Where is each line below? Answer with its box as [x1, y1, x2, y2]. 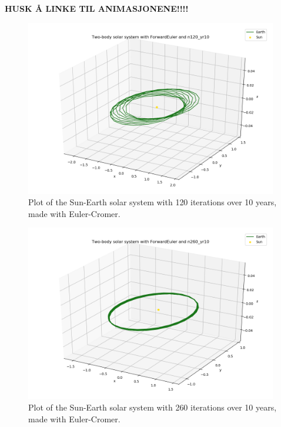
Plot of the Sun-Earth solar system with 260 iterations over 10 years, [28, 401, 277, 413]
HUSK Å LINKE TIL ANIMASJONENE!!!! [5, 2, 189, 14]
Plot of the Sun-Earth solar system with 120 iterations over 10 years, [28, 196, 277, 208]
